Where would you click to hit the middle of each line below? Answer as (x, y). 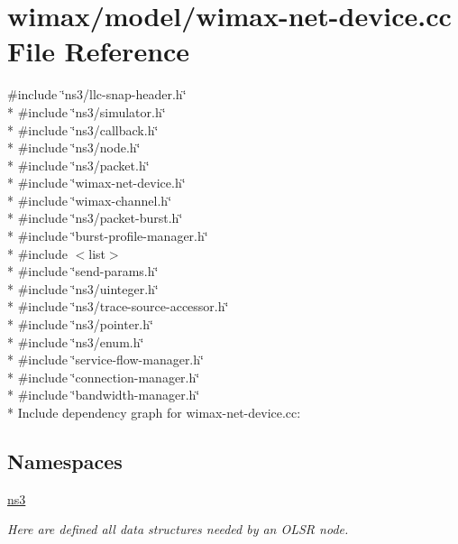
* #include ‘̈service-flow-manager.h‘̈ (105, 360)
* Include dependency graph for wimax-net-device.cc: (154, 412)
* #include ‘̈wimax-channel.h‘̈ (90, 200)
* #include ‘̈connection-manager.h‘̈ (104, 377)
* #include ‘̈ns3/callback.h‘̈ (83, 129)
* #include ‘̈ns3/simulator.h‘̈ (87, 111)
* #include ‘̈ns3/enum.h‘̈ (76, 341)
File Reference (99, 51)
